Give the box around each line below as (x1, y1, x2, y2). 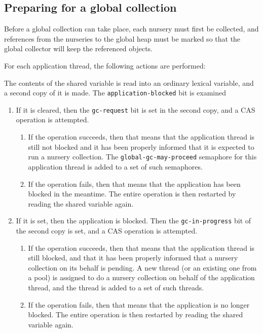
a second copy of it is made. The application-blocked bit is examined (4, 87, 227, 98)
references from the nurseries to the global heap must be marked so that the (4, 33, 241, 44)
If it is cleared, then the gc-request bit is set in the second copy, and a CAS (16, 104, 255, 115)
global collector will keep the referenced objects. (4, 43, 153, 54)
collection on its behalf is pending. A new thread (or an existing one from (28, 262, 257, 273)
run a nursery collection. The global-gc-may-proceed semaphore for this (28, 151, 257, 162)
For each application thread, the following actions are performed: (4, 60, 206, 71)
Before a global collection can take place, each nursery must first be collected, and (4, 23, 259, 34)
